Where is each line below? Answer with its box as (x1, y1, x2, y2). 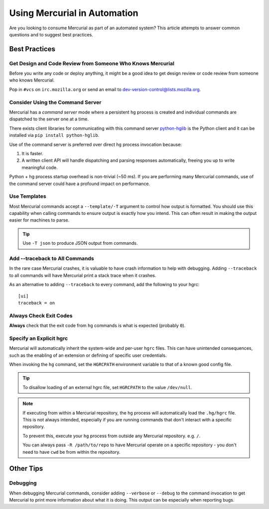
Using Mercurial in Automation (9, 7, 138, 18)
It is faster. (21, 150, 43, 156)
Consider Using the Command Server (9, 99, 102, 105)
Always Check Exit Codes (9, 312, 73, 319)
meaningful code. (21, 164, 58, 170)
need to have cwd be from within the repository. (22, 449, 121, 455)
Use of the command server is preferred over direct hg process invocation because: (9, 141, 182, 147)
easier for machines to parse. (9, 217, 70, 223)
